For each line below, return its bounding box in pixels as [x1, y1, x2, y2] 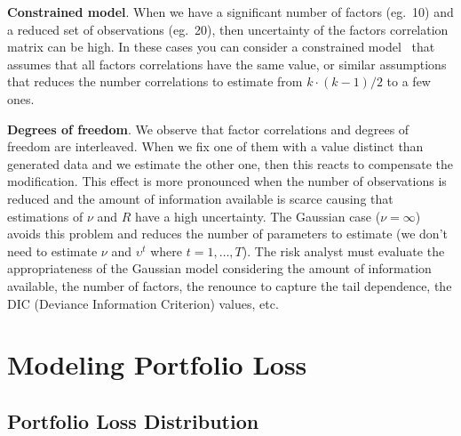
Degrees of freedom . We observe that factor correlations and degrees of [7, 119, 409, 138]
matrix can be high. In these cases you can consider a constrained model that [7, 37, 435, 56]
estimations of [7, 206, 83, 225]
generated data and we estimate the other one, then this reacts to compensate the [7, 154, 454, 173]
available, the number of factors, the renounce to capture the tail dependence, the [7, 276, 452, 295]
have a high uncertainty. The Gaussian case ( [135, 206, 381, 225]
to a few [386, 72, 431, 91]
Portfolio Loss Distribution [7, 407, 259, 434]
